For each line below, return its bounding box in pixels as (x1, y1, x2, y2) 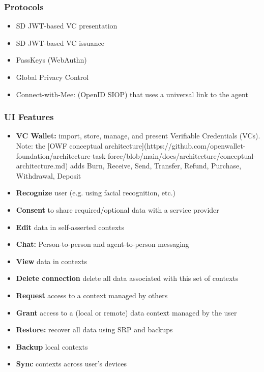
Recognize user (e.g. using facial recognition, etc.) (16, 187, 175, 198)
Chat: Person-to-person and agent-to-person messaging (16, 239, 189, 249)
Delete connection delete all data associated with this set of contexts (16, 273, 239, 283)
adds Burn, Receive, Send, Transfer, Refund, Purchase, (70, 160, 242, 171)
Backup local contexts (16, 341, 88, 352)
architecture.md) (16, 160, 68, 171)
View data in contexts (16, 255, 87, 266)
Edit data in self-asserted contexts (16, 221, 124, 232)
